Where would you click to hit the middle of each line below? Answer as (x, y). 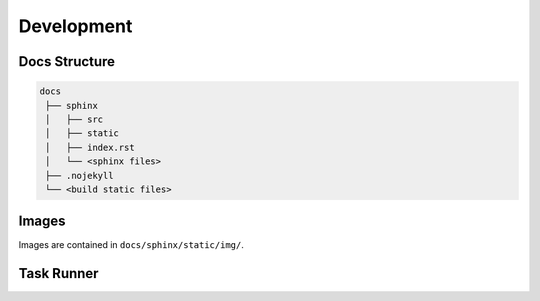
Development (75, 26)
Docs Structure (66, 61)
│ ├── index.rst (90, 147)
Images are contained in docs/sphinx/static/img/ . (131, 245)
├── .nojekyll (79, 175)
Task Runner (58, 273)
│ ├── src (74, 119)
